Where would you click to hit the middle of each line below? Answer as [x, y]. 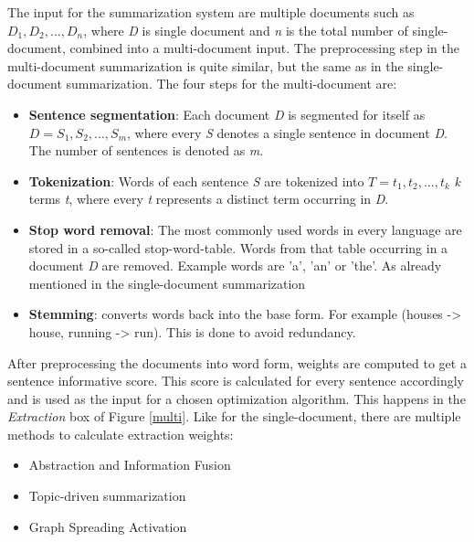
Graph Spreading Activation [108, 526]
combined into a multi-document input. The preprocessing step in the [264, 48]
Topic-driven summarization [107, 496]
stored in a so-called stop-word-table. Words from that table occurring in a [238, 247]
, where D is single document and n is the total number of [246, 30]
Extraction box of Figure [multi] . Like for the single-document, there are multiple [234, 416]
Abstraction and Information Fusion [130, 465]
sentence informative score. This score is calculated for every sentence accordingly [236, 381]
